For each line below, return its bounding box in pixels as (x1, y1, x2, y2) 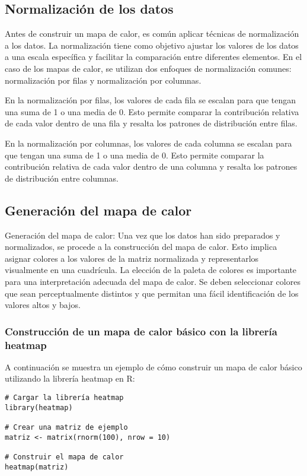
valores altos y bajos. (5, 299, 81, 311)
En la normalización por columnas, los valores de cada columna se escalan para (5, 137, 292, 149)
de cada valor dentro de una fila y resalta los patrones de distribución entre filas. (5, 117, 298, 129)
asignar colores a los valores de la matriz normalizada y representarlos (5, 252, 259, 264)
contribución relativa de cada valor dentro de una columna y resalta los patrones (5, 160, 298, 173)
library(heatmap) (5, 403, 73, 412)
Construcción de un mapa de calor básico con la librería (5, 323, 277, 338)
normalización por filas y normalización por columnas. (5, 74, 202, 86)
